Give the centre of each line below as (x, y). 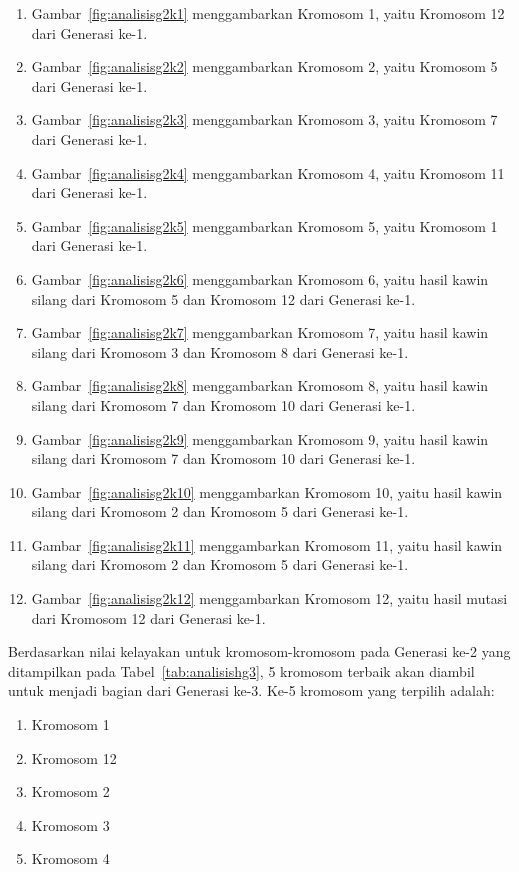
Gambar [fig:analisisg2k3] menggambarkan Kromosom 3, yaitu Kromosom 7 (264, 119)
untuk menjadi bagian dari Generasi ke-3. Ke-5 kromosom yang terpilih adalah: (251, 690)
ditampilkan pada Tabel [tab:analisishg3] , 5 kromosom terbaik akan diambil (241, 670)
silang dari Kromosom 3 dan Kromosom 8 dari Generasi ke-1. (220, 351)
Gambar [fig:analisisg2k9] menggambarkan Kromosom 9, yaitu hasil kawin (260, 438)
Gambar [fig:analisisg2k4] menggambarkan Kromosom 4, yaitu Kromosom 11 (268, 172)
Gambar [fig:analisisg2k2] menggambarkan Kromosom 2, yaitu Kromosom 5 (264, 66)
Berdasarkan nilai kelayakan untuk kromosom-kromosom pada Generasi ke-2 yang (259, 651)
